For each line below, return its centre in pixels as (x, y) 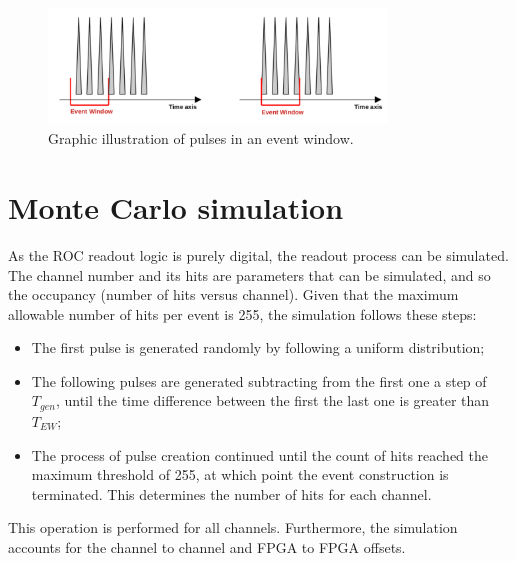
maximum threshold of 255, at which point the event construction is (240, 474)
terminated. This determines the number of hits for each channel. (231, 493)
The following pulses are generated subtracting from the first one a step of (259, 380)
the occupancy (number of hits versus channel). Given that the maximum (233, 294)
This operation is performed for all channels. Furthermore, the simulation (233, 527)
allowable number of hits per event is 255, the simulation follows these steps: (242, 313)
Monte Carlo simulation (176, 206)
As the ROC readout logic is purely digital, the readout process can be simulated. (258, 254)
